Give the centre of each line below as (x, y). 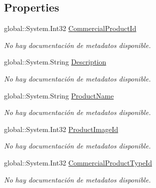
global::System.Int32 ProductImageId (61, 129)
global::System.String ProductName (59, 95)
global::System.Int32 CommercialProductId (70, 28)
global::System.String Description (55, 62)
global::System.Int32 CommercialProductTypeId (78, 162)
